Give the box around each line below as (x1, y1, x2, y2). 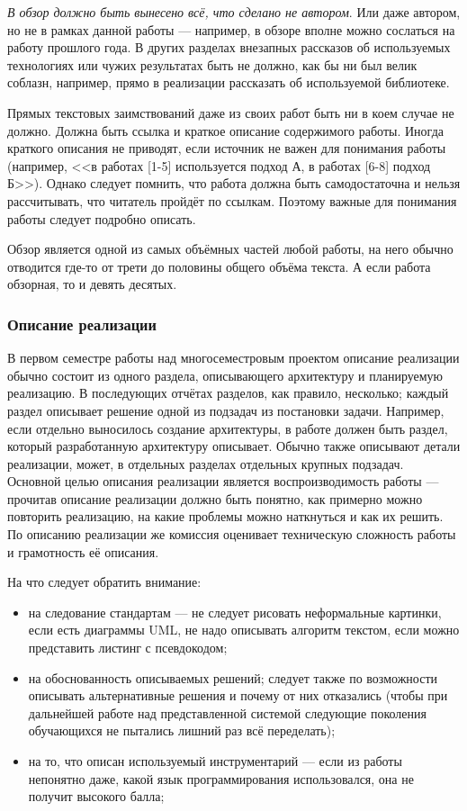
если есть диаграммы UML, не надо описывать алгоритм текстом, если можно (28, 620, 460, 639)
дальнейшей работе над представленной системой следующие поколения (28, 703, 427, 722)
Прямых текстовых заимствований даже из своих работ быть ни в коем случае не (7, 103, 454, 122)
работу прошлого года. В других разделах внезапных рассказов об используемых (7, 38, 451, 57)
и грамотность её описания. (7, 542, 159, 561)
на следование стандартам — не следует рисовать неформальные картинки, (28, 602, 442, 621)
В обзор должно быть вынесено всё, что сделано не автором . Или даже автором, (7, 3, 461, 21)
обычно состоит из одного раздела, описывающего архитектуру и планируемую (7, 365, 444, 384)
